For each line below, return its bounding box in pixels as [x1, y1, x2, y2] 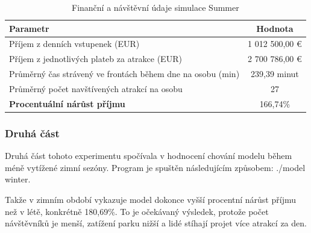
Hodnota [256, 22, 294, 34]
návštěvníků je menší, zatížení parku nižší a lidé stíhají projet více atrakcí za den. [5, 217, 307, 229]
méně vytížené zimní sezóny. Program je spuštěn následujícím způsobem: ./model [5, 161, 306, 173]
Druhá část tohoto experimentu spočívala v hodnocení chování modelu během [5, 149, 292, 162]
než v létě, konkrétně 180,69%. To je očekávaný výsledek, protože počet [5, 205, 269, 217]
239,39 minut [251, 67, 299, 80]
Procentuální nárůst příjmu [9, 97, 125, 110]
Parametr [9, 22, 49, 34]
